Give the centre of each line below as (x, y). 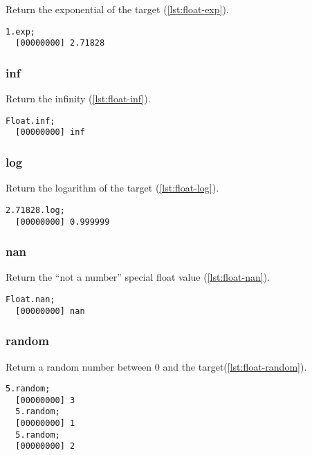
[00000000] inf (50, 132)
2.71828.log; (35, 210)
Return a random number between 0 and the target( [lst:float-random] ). (156, 366)
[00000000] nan (50, 311)
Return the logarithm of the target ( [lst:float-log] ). (112, 188)
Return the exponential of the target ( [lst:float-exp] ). (117, 9)
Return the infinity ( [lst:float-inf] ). (78, 99)
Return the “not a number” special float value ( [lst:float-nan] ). (138, 277)
